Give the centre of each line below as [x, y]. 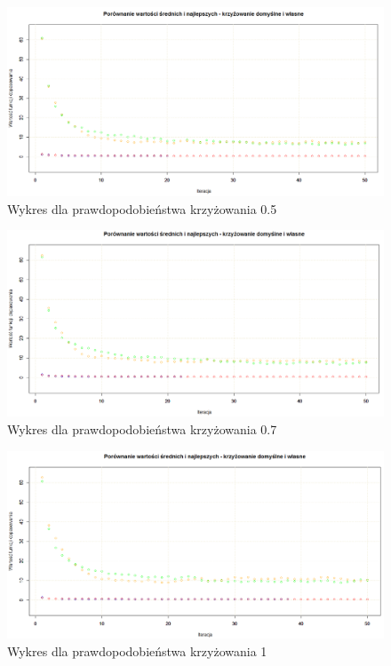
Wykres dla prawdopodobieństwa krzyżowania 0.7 [142, 428]
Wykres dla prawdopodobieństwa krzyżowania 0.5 [142, 208]
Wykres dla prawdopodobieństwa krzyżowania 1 [137, 650]
